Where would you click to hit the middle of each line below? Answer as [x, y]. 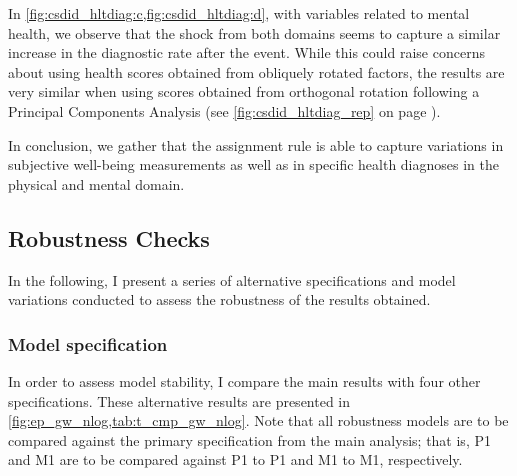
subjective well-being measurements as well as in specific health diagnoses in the [253, 164]
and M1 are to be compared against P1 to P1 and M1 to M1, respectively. [235, 459]
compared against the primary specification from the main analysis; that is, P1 [249, 439]
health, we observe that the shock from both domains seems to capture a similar [254, 32]
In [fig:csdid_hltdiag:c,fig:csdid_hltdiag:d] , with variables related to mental [239, 13]
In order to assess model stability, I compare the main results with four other [244, 380]
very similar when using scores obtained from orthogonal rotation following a [244, 91]
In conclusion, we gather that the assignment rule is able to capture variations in [256, 144]
